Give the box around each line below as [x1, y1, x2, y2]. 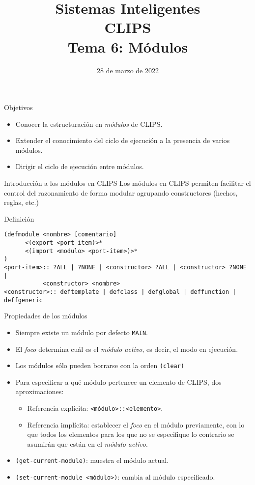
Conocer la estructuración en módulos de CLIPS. [15, 118, 163, 129]
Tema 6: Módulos [67, 36, 188, 57]
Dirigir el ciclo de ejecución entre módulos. [15, 161, 144, 171]
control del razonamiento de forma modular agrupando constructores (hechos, [4, 187, 238, 198]
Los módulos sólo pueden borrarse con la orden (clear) [15, 360, 185, 371]
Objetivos [4, 102, 33, 113]
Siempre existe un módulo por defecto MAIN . [15, 327, 148, 337]
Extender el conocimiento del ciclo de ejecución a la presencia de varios [15, 135, 230, 145]
